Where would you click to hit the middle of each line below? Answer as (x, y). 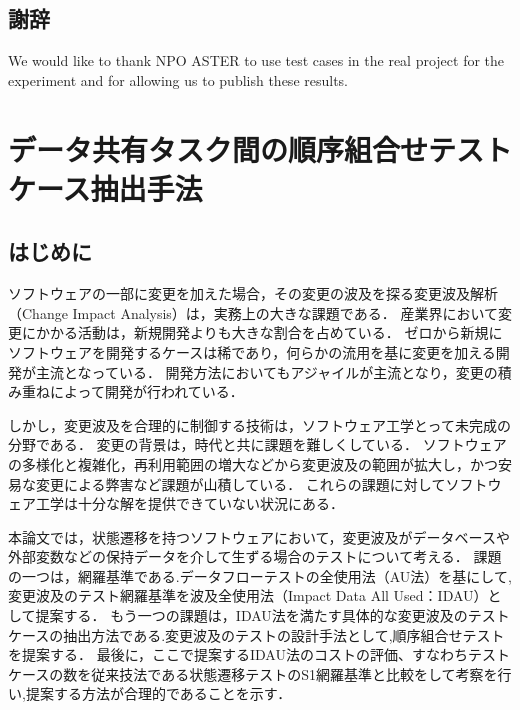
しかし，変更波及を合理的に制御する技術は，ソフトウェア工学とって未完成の (259, 424)
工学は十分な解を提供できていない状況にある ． (189, 503)
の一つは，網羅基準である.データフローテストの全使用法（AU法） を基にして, (260, 575)
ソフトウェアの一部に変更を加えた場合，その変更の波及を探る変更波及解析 (253, 293)
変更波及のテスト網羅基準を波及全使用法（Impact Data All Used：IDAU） (248, 595)
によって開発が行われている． (146, 391)
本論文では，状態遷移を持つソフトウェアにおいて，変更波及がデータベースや (259, 536)
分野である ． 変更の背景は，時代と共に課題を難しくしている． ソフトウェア (257, 444)
